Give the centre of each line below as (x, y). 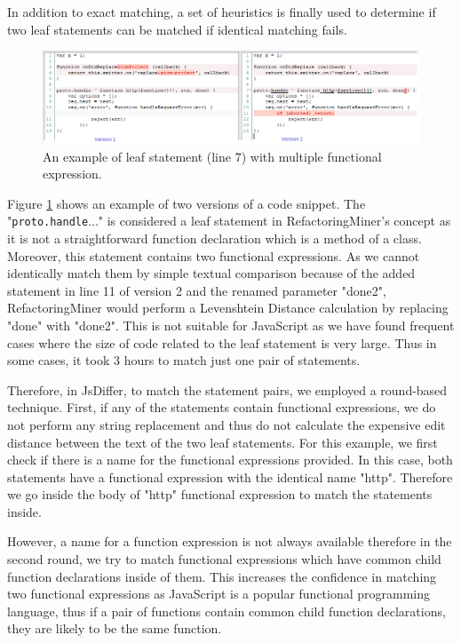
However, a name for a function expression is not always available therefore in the (230, 541)
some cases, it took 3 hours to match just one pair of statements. (184, 360)
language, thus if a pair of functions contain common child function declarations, (227, 611)
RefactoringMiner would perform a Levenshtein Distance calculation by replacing (228, 308)
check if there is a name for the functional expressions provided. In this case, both (230, 460)
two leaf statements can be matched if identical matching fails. (177, 29)
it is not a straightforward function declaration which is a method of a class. (215, 238)
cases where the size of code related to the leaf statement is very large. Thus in (222, 342)
